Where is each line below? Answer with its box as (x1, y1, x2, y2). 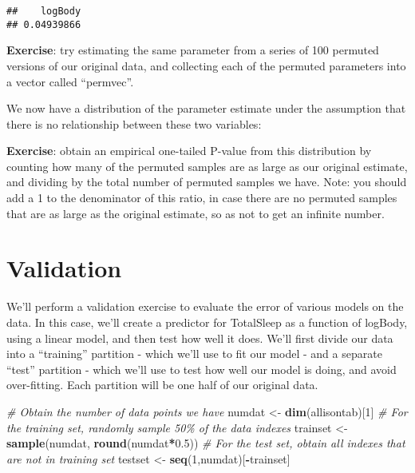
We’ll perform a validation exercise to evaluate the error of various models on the (6, 298, 404, 315)
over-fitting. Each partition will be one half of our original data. (6, 376, 318, 393)
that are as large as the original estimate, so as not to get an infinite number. (6, 205, 385, 221)
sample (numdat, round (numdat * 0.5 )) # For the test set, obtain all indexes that (6, 435, 405, 451)
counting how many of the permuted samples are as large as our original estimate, (6, 157, 408, 174)
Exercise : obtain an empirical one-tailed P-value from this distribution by (6, 142, 372, 159)
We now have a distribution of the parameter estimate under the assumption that (6, 100, 406, 117)
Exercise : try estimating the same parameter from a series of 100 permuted (6, 42, 379, 58)
